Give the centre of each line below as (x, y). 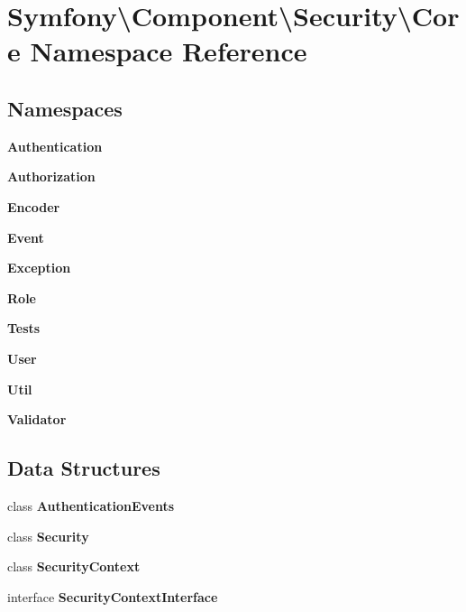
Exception (39, 268)
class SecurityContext (74, 566)
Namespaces (65, 108)
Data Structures (84, 468)
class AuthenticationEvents (91, 505)
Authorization (51, 176)
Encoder (34, 206)
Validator (37, 419)
